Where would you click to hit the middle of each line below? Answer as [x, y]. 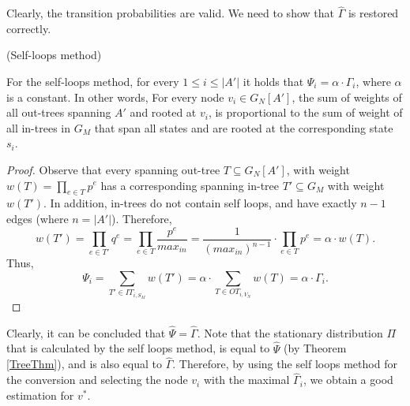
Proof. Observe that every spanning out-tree [113, 169]
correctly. [29, 28]
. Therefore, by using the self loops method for [285, 364]
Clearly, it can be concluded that [86, 332]
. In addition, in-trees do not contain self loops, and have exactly [200, 203]
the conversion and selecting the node [97, 380]
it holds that [273, 81]
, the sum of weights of [347, 97]
